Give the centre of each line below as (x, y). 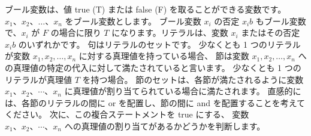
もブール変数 (281, 21)
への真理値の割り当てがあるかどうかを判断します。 (165, 126)
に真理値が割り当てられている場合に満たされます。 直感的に (183, 91)
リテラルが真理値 (38, 79)
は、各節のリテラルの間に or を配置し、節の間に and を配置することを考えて (155, 102)
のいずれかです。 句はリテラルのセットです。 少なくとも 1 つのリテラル (159, 44)
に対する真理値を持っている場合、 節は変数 (164, 56)
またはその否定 (271, 33)
